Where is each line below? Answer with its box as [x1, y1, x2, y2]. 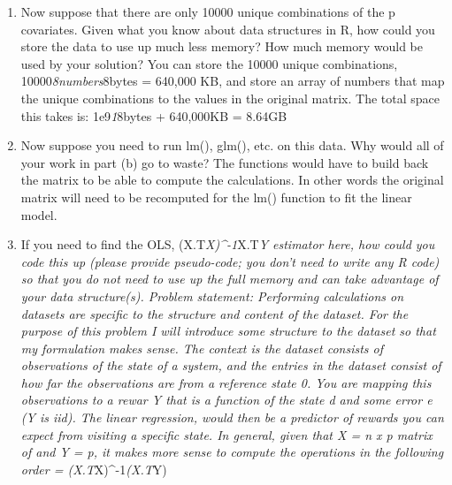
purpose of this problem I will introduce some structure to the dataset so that [20, 322, 436, 340]
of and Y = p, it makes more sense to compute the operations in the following [20, 443, 444, 461]
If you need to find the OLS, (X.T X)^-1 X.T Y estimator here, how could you [20, 235, 435, 254]
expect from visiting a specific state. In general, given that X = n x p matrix [20, 425, 433, 443]
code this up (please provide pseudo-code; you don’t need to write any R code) [20, 252, 440, 270]
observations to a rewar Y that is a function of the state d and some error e [20, 390, 433, 409]
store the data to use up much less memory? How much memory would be [20, 37, 423, 56]
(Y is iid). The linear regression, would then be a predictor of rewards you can [20, 408, 444, 427]
